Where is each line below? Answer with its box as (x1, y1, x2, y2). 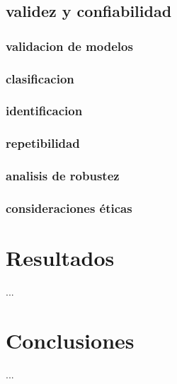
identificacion (6, 102, 83, 120)
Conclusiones (6, 325, 135, 354)
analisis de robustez (6, 167, 120, 185)
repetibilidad (6, 134, 80, 152)
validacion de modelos (6, 37, 133, 54)
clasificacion (6, 69, 74, 87)
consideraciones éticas (6, 199, 132, 216)
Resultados (6, 243, 115, 272)
